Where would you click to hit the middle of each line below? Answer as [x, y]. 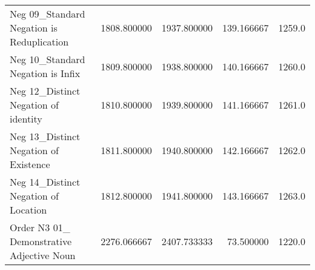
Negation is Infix [45, 73]
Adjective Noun [43, 255]
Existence [30, 164]
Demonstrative [41, 241]
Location [28, 210]
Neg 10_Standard [48, 59]
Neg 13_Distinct [45, 136]
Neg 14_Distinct [45, 182]
